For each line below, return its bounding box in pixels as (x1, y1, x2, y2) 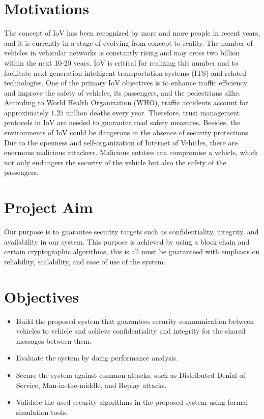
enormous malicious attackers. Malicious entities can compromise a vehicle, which (4, 147, 258, 158)
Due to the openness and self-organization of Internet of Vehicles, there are (4, 137, 238, 147)
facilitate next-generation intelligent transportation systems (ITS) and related (4, 67, 247, 78)
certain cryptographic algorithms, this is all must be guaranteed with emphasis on (4, 246, 260, 257)
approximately (4, 107, 49, 117)
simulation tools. (16, 406, 68, 417)
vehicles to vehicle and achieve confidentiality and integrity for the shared (16, 325, 246, 336)
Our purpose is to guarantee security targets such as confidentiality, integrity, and (4, 226, 259, 237)
